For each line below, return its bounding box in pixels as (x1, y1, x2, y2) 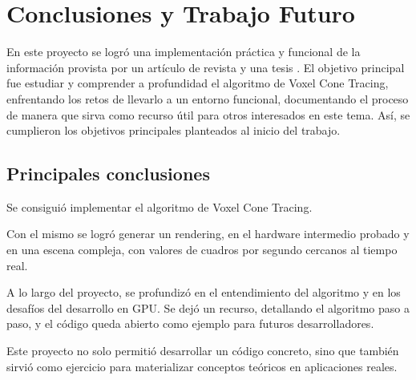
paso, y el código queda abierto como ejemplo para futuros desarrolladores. (6, 315, 374, 332)
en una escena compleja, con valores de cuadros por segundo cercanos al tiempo (6, 241, 398, 258)
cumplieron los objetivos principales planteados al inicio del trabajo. (6, 122, 341, 139)
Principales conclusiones (6, 161, 210, 186)
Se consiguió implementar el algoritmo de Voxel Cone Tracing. (6, 198, 313, 215)
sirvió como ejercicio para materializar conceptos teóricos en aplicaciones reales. (6, 358, 398, 374)
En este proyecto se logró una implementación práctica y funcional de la (6, 43, 361, 60)
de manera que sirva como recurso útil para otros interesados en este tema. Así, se (6, 106, 410, 123)
